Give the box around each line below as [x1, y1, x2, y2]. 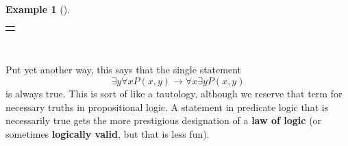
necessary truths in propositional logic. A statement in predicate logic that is [5, 99, 329, 114]
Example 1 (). [5, 2, 70, 16]
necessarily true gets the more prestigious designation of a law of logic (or [5, 113, 322, 127]
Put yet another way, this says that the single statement [5, 62, 241, 77]
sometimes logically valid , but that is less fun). [5, 126, 210, 141]
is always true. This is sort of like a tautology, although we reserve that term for [5, 86, 343, 101]
